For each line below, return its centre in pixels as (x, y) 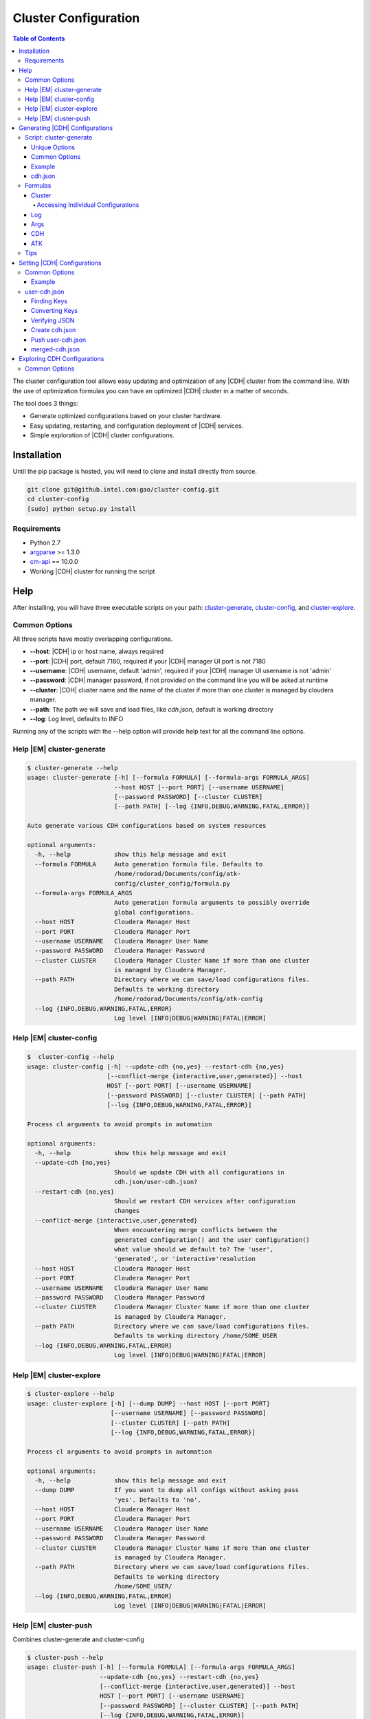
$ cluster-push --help (65, 1657)
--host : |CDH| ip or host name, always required (97, 652)
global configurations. (154, 912)
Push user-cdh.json (59, 340)
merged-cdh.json (56, 349)
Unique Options (53, 147)
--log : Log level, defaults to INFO (77, 719)
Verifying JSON (53, 320)
